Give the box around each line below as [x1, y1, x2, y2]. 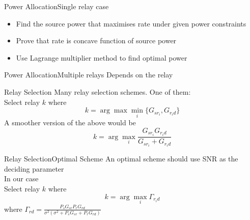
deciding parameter [4, 163, 64, 174]
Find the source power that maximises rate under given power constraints [16, 18, 246, 29]
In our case [4, 173, 39, 184]
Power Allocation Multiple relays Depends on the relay [4, 69, 173, 80]
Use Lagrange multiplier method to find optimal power [16, 52, 187, 63]
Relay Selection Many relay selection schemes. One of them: [4, 86, 191, 97]
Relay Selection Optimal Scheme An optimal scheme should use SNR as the [4, 153, 238, 164]
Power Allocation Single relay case [4, 1, 109, 11]
